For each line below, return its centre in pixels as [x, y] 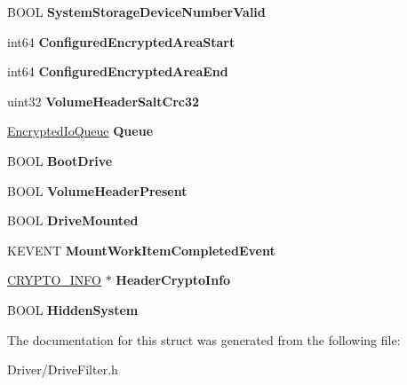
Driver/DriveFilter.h [63, 369]
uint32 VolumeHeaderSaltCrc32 [104, 101]
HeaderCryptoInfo [173, 280]
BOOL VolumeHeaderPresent [97, 190]
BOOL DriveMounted [73, 220]
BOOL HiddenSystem [73, 309]
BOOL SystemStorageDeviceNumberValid [136, 12]
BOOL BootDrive [60, 160]
